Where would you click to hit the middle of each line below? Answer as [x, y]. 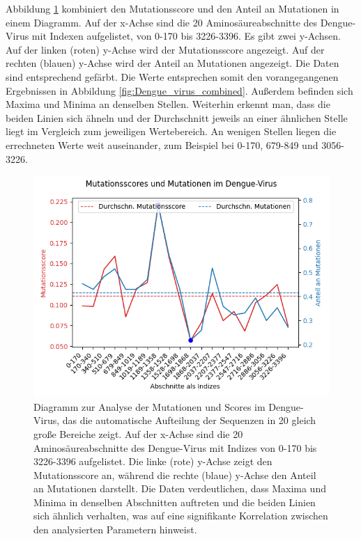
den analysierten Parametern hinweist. [115, 530]
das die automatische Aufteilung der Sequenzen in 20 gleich [189, 420]
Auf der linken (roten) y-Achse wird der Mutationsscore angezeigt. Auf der [165, 49]
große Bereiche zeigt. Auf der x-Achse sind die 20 [138, 433]
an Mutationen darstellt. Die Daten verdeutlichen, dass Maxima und [180, 488]
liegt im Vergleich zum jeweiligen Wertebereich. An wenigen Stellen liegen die [171, 131]
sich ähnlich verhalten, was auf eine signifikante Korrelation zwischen [181, 516]
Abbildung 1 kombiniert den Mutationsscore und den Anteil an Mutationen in [172, 8]
